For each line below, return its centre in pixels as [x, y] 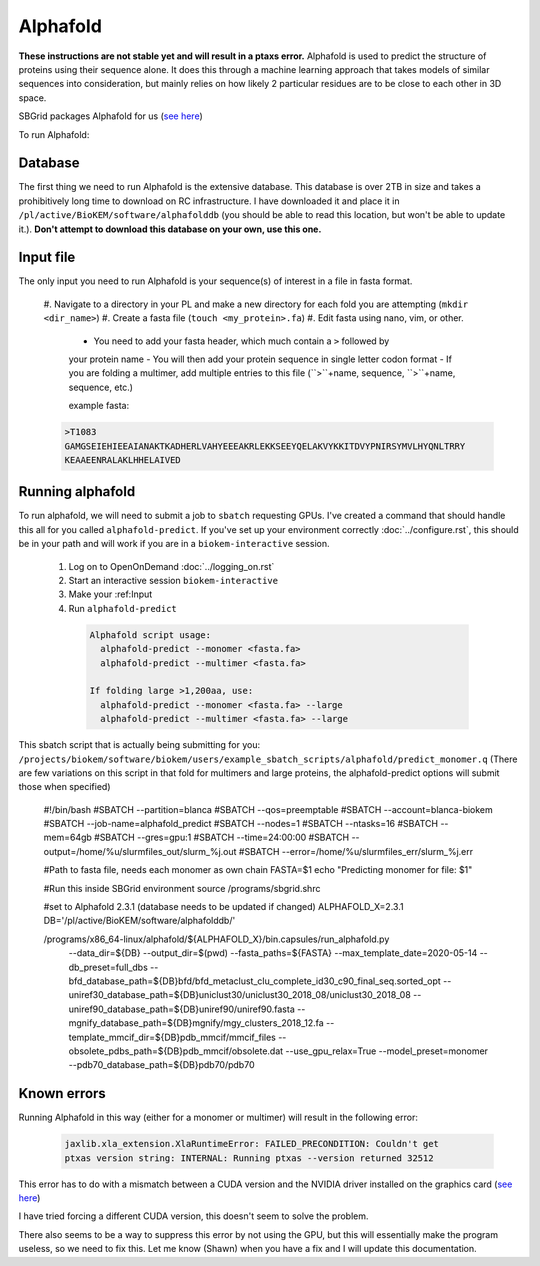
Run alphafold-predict [122, 608]
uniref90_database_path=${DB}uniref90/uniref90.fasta [181, 1009]
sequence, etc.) [101, 387]
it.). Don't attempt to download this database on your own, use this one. [170, 229]
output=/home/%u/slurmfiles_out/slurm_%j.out [140, 851]
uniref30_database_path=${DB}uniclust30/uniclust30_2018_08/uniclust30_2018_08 [240, 995]
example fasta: [99, 406]
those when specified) [64, 787]
